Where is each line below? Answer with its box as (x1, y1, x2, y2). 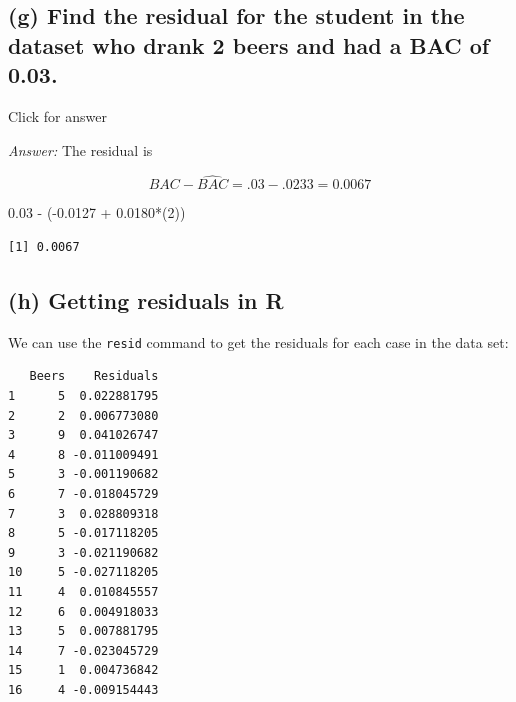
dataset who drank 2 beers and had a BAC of (8, 29, 490, 60)
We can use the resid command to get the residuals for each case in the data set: (8, 331, 509, 352)
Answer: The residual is (8, 139, 153, 160)
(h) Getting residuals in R (8, 284, 284, 315)
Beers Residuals (29, 369, 159, 384)
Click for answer (8, 105, 107, 126)
